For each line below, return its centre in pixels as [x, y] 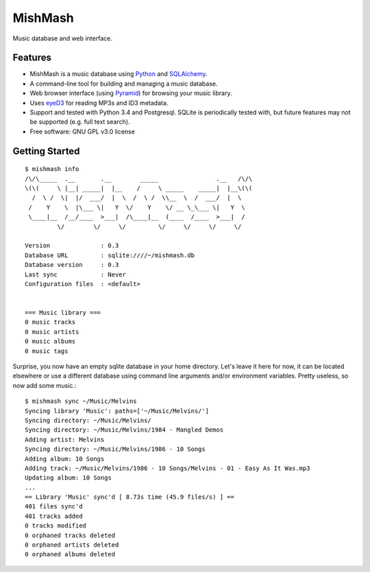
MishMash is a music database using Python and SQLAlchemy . [119, 74]
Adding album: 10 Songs [65, 459]
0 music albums [50, 341]
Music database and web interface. [62, 38]
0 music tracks [50, 322]
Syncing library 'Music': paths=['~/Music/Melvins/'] [117, 411]
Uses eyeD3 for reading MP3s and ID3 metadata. [99, 103]
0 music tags [47, 351]
